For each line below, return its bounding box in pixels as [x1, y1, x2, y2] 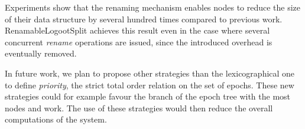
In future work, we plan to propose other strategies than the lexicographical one [5, 67, 295, 79]
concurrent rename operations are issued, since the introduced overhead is [5, 35, 272, 48]
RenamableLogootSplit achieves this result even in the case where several [5, 24, 270, 37]
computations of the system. [5, 113, 107, 125]
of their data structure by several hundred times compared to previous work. [5, 12, 283, 25]
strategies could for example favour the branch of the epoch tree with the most [5, 90, 291, 102]
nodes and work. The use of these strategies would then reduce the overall [5, 101, 273, 114]
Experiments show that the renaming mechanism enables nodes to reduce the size [5, 1, 301, 13]
